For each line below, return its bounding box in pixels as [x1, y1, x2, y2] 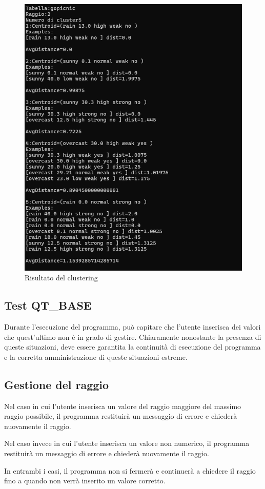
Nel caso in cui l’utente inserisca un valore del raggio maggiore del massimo [4, 400, 241, 411]
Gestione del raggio [4, 376, 109, 392]
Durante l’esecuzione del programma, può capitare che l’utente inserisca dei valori [4, 321, 261, 332]
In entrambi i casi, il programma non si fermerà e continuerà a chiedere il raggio [4, 465, 256, 476]
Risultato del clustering [25, 272, 98, 283]
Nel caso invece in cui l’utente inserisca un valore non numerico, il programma [4, 438, 250, 449]
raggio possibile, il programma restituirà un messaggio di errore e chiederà [4, 411, 237, 421]
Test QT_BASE [4, 297, 92, 313]
